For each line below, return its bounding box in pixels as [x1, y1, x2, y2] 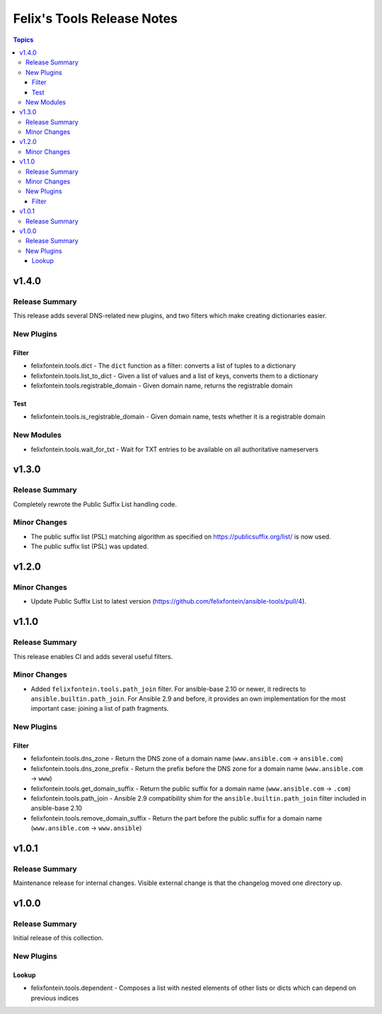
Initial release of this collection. [13, 934, 104, 942]
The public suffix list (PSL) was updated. [30, 542, 149, 551]
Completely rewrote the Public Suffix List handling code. [13, 500, 177, 508]
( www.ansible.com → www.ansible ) [30, 824, 142, 833]
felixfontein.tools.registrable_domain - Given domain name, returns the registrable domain [30, 381, 293, 390]
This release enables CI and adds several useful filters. [13, 652, 173, 660]
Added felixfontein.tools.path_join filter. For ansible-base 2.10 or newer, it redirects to [30, 685, 306, 693]
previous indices [30, 993, 79, 1002]
